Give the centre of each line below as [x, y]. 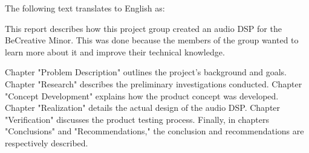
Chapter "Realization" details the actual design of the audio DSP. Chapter [143, 108]
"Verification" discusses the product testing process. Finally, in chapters [137, 119]
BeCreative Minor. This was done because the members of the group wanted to [152, 40]
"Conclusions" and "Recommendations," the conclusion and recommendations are [154, 131]
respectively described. [47, 142]
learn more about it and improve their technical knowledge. [115, 52]
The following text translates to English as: [85, 8]
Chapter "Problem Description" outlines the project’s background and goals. [146, 72]
